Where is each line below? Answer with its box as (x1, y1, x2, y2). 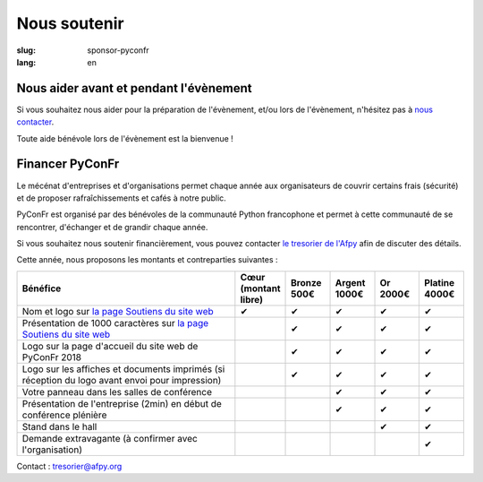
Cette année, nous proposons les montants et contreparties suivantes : (16, 254, 278, 265)
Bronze (291, 276, 322, 288)
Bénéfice (21, 282, 62, 295)
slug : (16, 45, 36, 56)
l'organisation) (21, 443, 83, 456)
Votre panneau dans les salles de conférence (21, 385, 213, 398)
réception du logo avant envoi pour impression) (21, 374, 222, 386)
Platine (424, 276, 455, 288)
